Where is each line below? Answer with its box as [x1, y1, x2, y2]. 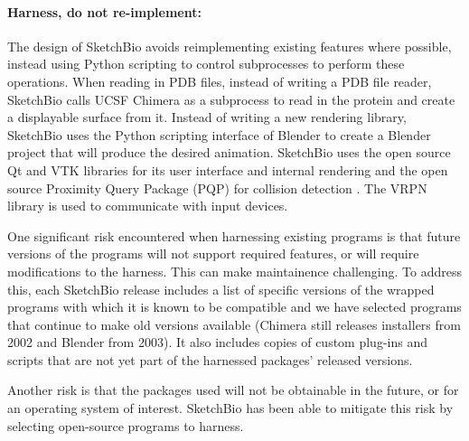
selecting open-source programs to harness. [7, 416, 244, 435]
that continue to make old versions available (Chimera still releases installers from [7, 314, 461, 333]
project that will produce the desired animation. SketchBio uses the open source [7, 143, 451, 162]
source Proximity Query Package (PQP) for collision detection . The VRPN [7, 178, 427, 197]
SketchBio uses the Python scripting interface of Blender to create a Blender [7, 125, 431, 144]
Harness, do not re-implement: [7, 2, 202, 21]
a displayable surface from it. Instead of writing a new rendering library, [7, 108, 407, 127]
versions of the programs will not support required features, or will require [7, 244, 419, 263]
